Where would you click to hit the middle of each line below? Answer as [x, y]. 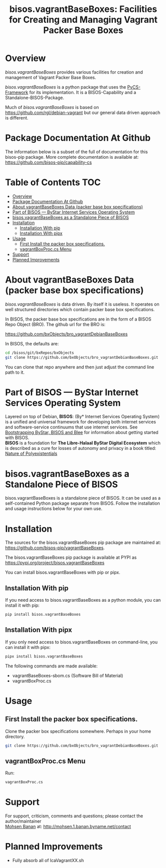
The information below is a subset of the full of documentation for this [77, 152]
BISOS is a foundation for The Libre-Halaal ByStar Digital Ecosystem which [83, 443]
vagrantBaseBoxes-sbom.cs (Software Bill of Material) [68, 675]
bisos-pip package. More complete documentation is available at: [72, 157]
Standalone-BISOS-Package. [35, 98]
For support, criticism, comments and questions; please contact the [74, 816]
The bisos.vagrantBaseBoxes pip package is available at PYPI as [71, 557]
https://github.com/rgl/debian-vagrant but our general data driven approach [83, 112]
